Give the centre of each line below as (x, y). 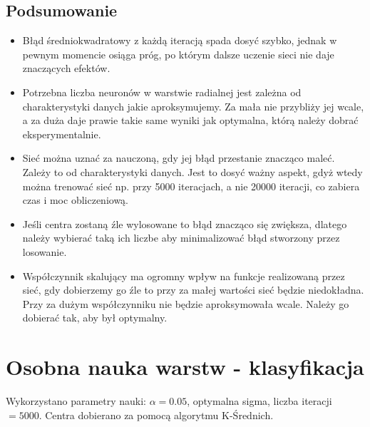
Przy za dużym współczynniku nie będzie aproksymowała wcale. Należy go (186, 303)
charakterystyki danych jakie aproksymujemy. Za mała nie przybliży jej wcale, (193, 106)
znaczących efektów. (66, 68)
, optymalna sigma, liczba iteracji (259, 401)
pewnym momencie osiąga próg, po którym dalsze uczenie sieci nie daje (178, 54)
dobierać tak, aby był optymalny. (95, 318)
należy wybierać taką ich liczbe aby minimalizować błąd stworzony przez (181, 238)
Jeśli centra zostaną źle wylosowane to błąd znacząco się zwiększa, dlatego (185, 223)
